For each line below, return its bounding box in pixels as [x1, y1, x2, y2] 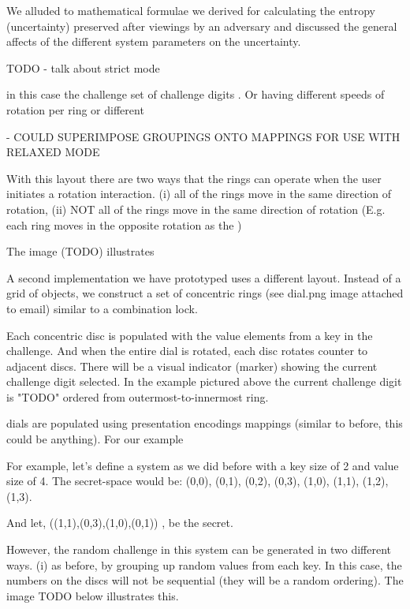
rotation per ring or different [6, 101, 144, 118]
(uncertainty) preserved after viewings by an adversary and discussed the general [6, 17, 397, 34]
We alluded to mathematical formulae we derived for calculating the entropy [6, 2, 375, 18]
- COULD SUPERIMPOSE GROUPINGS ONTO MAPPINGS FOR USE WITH [6, 128, 401, 144]
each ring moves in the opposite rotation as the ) [6, 216, 242, 233]
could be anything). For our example [6, 431, 184, 447]
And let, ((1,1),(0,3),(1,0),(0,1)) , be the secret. [6, 514, 233, 531]
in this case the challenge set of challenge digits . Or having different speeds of [6, 86, 385, 103]
